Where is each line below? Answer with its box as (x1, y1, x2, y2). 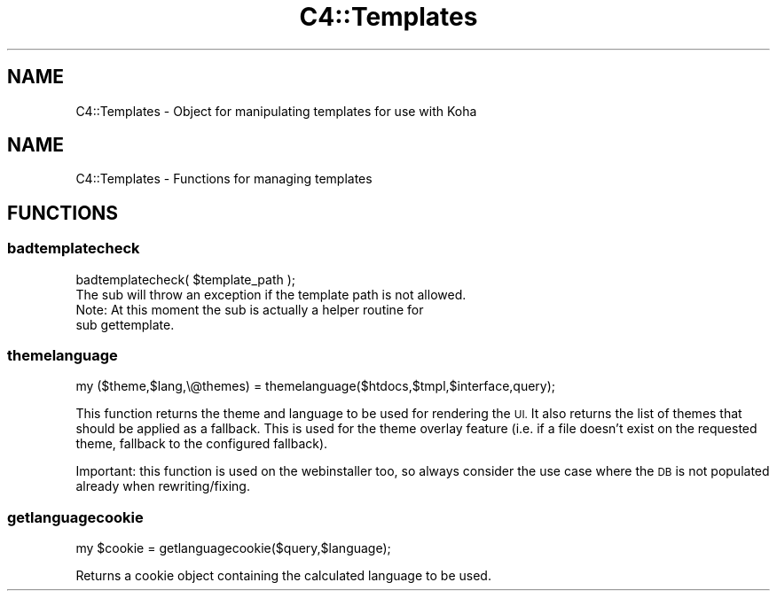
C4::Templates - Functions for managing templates (75, 171, 373, 187)
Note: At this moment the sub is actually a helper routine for (75, 301, 424, 317)
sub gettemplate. (75, 316, 175, 332)
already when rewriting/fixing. (75, 478, 250, 494)
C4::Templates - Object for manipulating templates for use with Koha (75, 103, 477, 119)
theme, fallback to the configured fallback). (75, 436, 328, 452)
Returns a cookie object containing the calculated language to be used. (75, 568, 491, 584)
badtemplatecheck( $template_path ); (75, 271, 296, 287)
